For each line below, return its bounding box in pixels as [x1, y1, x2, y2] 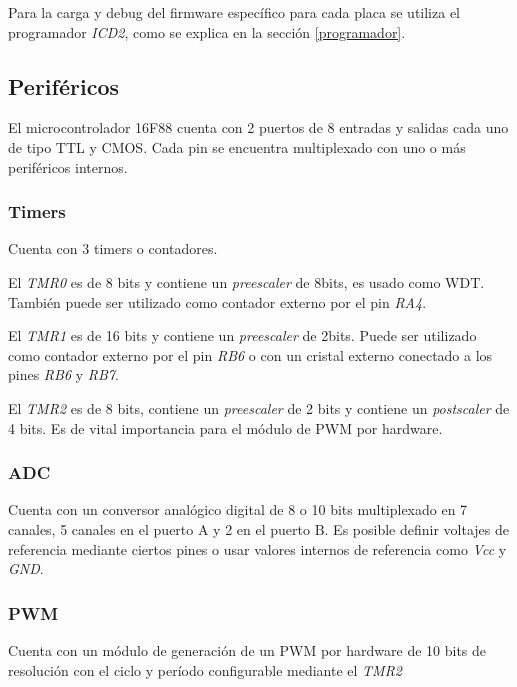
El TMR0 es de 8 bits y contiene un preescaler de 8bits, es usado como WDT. [8, 271, 485, 292]
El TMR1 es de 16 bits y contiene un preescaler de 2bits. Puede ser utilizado [8, 325, 477, 346]
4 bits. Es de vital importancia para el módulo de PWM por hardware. [8, 417, 443, 438]
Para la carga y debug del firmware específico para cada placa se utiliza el [8, 2, 461, 22]
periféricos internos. [8, 156, 128, 177]
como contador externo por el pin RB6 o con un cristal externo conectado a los [8, 344, 493, 365]
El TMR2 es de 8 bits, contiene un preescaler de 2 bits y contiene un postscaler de [8, 397, 510, 418]
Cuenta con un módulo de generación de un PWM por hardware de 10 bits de [8, 639, 487, 660]
